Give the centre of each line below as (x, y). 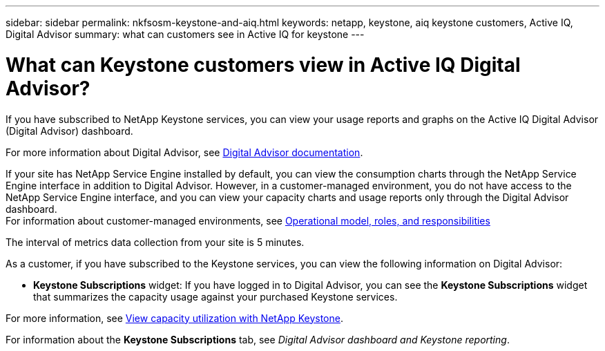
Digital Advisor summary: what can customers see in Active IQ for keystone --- (185, 34)
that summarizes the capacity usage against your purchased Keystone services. (215, 296)
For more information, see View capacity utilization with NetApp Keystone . (174, 318)
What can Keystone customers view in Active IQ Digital (263, 65)
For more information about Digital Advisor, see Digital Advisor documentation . (184, 152)
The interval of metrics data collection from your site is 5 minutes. (155, 242)
